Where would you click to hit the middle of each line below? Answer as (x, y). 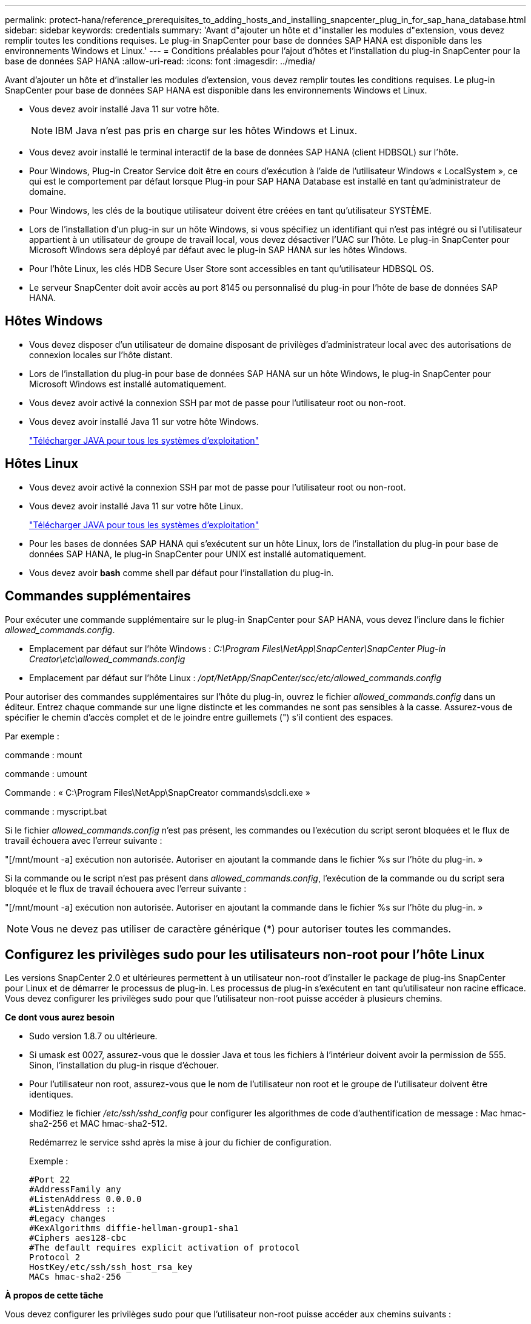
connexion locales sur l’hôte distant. (101, 355)
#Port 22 (50, 1180)
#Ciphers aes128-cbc (78, 1238)
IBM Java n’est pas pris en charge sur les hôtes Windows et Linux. (206, 131)
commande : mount (44, 755)
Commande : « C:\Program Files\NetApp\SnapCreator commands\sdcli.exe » (158, 792)
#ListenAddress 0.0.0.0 (85, 1199)
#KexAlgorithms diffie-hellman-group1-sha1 (134, 1228)
